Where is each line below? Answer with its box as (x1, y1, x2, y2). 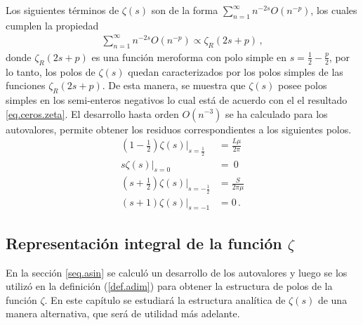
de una (317, 292, 348, 307)
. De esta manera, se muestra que (102, 78, 246, 93)
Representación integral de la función (6, 232, 282, 253)
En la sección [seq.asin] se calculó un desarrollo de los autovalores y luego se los (6, 265, 348, 279)
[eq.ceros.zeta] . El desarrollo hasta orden (6, 106, 179, 121)
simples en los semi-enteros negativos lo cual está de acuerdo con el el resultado (6, 92, 348, 107)
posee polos (278, 78, 327, 93)
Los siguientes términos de (6, 3, 119, 17)
